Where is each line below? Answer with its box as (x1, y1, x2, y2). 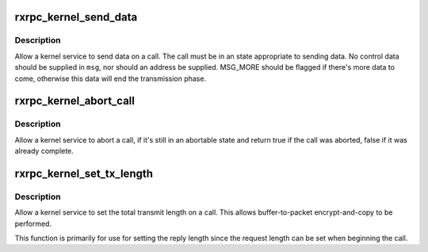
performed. (14, 219, 52, 228)
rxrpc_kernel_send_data (14, 10, 138, 24)
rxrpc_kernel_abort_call (14, 94, 135, 108)
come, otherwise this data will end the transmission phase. (14, 74, 206, 83)
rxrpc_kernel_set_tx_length (14, 166, 154, 180)
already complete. (14, 147, 75, 156)
